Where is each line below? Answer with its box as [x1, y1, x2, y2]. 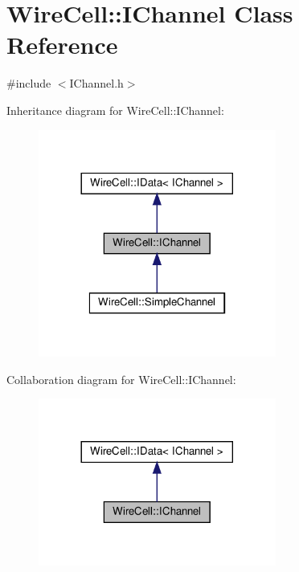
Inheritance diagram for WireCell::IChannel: [6, 101, 224, 118]
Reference [6, 28, 118, 61]
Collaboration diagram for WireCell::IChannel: [6, 370, 236, 387]
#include [6, 75, 51, 92]
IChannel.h [69, 75, 124, 92]
